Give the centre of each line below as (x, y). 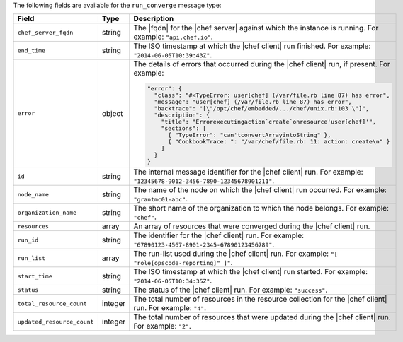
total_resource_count (52, 303)
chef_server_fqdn (45, 32)
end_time (32, 51)
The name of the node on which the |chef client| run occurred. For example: (260, 190)
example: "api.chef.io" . (173, 37)
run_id (28, 240)
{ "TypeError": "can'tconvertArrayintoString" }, (249, 135)
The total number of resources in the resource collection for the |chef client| (260, 299)
